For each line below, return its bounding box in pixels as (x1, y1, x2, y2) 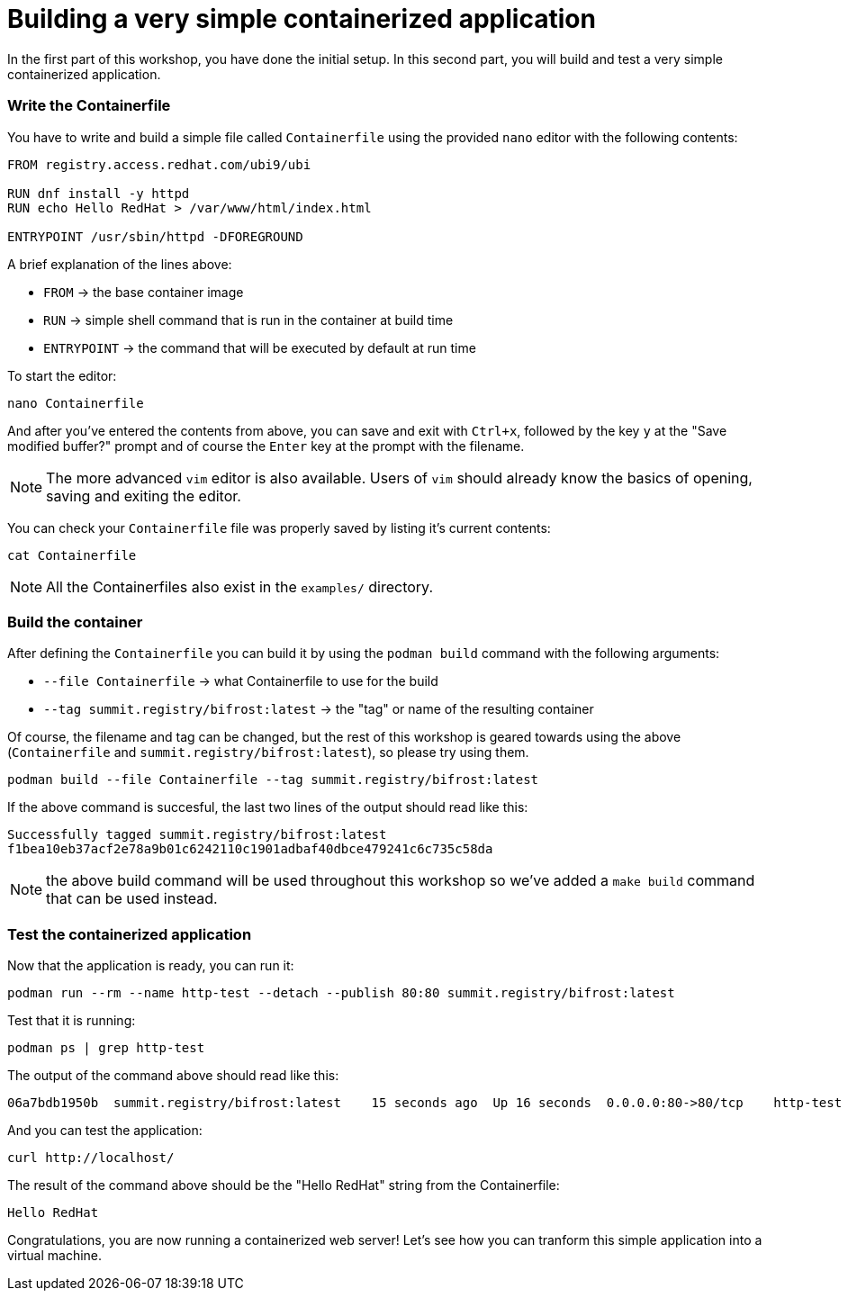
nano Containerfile (7, 395, 144, 410)
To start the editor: (7, 367, 117, 383)
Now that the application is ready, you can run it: (7, 958, 294, 973)
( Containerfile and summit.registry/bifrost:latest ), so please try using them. (7, 744, 529, 761)
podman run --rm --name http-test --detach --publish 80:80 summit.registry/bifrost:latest (7, 986, 675, 1000)
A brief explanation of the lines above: (7, 256, 232, 272)
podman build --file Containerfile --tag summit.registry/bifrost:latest (7, 772, 539, 788)
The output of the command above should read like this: (7, 1068, 339, 1083)
